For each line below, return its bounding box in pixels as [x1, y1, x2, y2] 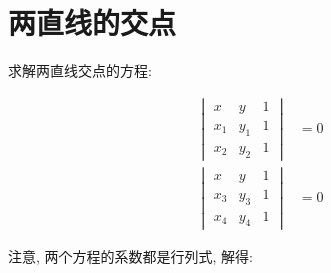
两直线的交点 [8, 2, 177, 43]
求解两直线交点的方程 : [8, 60, 152, 81]
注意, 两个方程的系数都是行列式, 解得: [8, 245, 253, 266]
